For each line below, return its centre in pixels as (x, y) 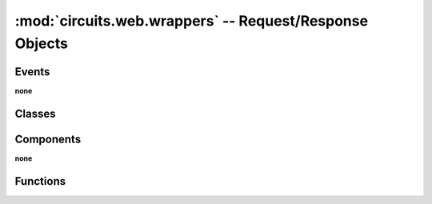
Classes (35, 113)
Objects (41, 43)
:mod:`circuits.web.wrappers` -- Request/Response (191, 21)
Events (32, 72)
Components (48, 139)
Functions (40, 181)
